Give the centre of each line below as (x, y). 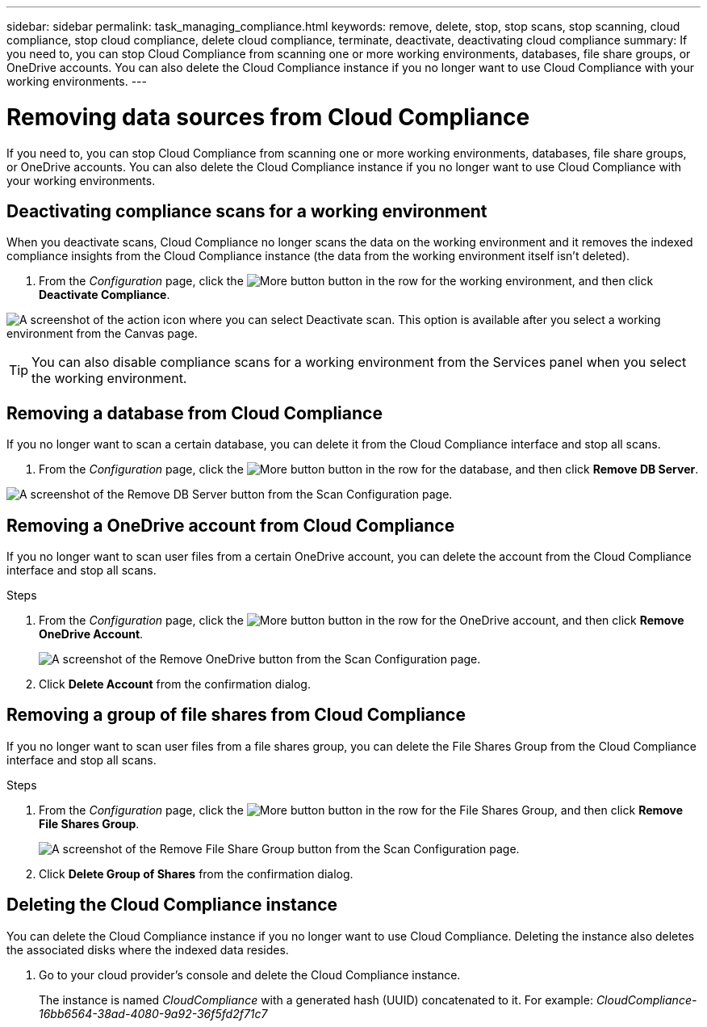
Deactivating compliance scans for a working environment (247, 211)
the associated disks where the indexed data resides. (148, 949)
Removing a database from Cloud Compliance (195, 413)
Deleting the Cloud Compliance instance (172, 905)
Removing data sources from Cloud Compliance (268, 117)
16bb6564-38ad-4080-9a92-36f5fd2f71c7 (153, 1013)
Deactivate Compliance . (105, 295)
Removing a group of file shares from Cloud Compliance (236, 715)
